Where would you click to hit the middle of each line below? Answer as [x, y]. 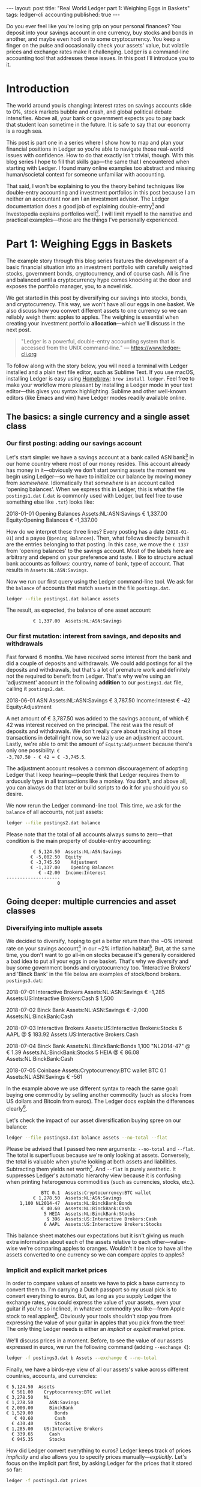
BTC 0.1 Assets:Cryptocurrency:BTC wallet [96, 1193]
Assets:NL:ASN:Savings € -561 [44, 1076]
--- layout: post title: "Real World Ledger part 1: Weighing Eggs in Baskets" [98, 8]
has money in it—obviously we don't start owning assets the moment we [96, 470]
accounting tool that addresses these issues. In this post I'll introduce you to [100, 58]
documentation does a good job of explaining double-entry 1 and [85, 205]
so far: [14, 1470]
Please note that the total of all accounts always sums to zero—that [89, 834]
